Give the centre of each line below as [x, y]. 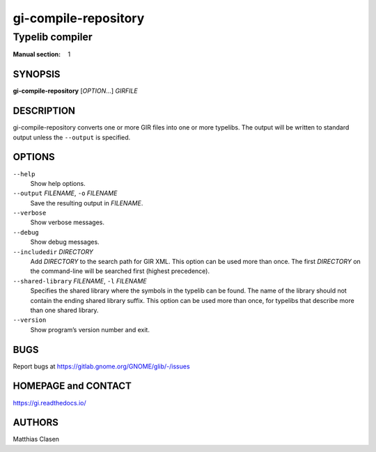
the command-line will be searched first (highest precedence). [120, 271]
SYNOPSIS [37, 74]
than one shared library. [64, 310]
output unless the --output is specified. [72, 137]
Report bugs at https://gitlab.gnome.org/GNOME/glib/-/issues [102, 366]
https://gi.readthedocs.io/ [49, 403]
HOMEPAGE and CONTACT [72, 386]
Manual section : [37, 54]
